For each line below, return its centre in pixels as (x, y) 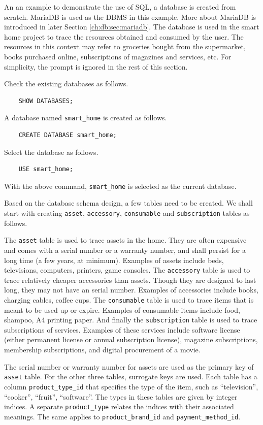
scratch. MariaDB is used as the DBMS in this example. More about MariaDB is (130, 17)
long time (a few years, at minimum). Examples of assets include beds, (114, 260)
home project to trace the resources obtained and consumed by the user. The (124, 36)
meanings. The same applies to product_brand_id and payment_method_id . (122, 416)
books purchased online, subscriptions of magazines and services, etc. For (118, 56)
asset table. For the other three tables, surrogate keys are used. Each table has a (131, 377)
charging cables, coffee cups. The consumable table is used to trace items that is (129, 299)
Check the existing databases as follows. (66, 84)
